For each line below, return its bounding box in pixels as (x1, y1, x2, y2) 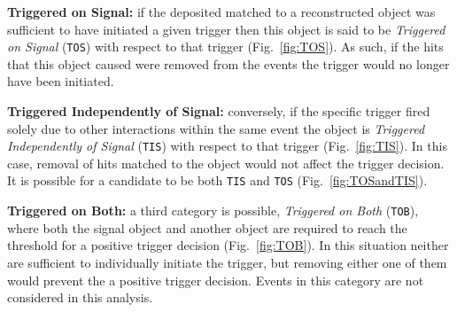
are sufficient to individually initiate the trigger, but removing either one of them (7, 253, 447, 271)
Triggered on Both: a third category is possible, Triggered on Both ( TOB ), (7, 201, 419, 220)
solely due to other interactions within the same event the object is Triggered (7, 119, 425, 137)
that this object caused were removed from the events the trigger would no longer (7, 54, 450, 73)
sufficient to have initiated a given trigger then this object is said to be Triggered (7, 19, 445, 38)
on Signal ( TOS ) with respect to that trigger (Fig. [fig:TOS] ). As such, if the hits (7, 37, 444, 56)
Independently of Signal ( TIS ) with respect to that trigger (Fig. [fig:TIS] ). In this (7, 136, 447, 155)
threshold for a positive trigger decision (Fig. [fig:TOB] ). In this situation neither (7, 236, 449, 254)
